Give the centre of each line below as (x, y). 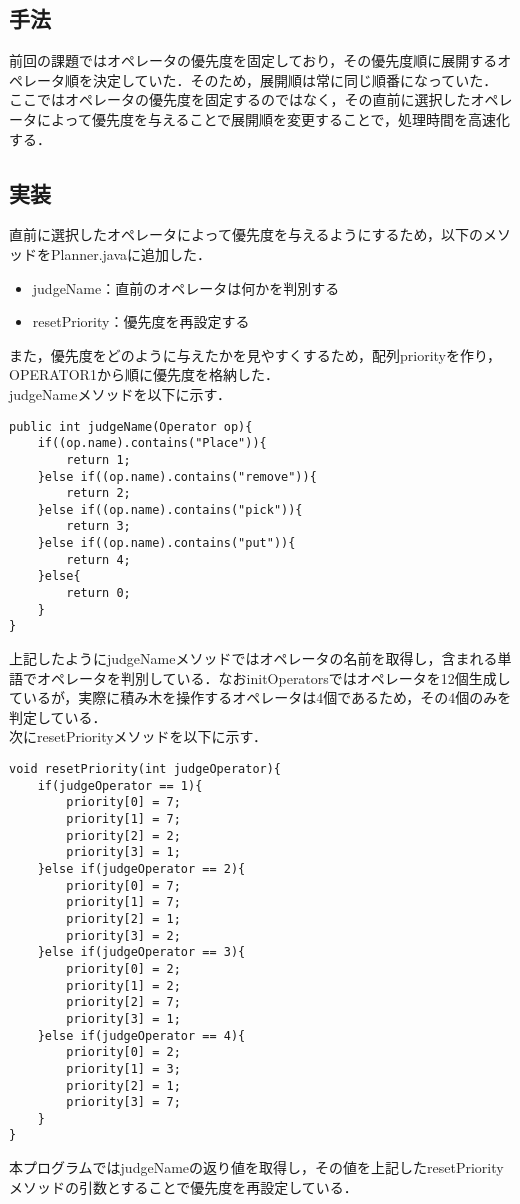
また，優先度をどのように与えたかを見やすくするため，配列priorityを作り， (255, 354)
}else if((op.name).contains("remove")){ (177, 476)
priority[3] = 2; (123, 935)
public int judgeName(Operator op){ (131, 426)
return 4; (98, 559)
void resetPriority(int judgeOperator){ (145, 769)
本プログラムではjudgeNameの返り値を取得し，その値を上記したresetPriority (256, 1167)
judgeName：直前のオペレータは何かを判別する (186, 287)
